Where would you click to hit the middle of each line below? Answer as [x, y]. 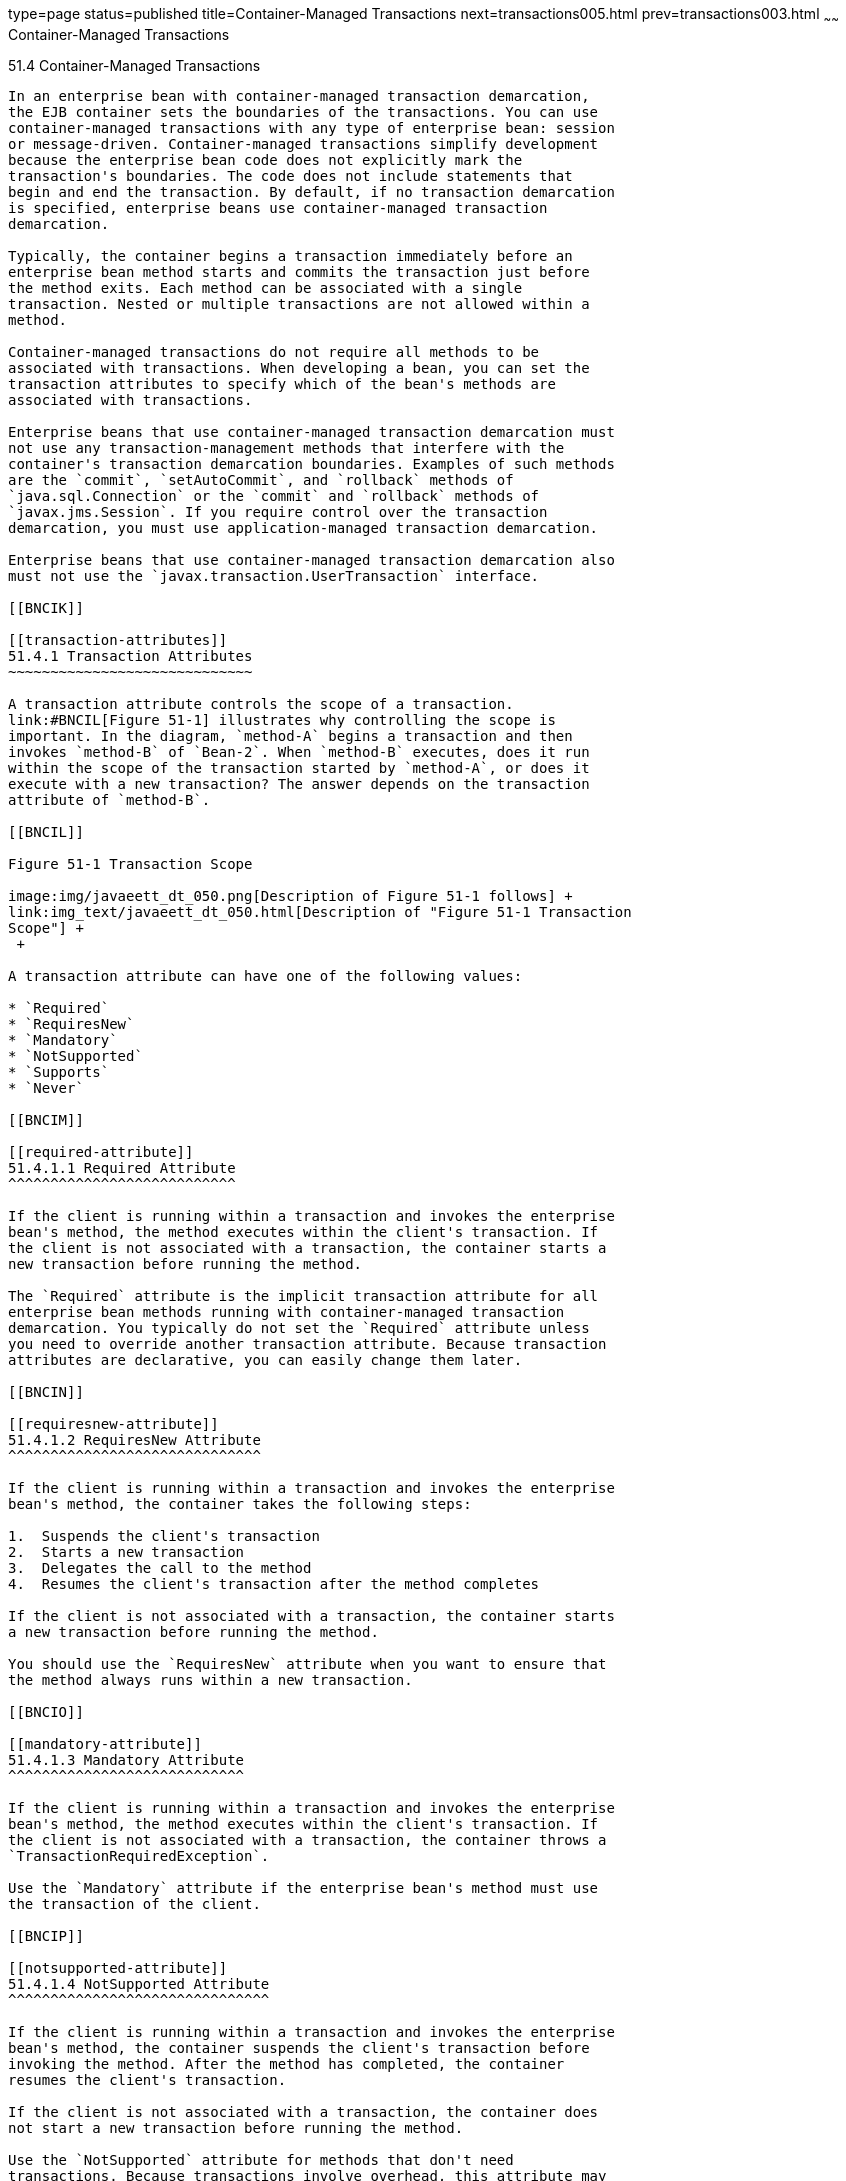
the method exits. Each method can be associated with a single [265, 287]
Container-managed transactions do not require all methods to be [274, 351]
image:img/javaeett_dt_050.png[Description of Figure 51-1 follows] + [290, 895]
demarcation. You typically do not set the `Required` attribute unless [299, 1327]
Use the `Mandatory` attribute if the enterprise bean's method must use [303, 1887]
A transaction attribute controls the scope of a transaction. [261, 703]
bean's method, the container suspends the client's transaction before [299, 2047]
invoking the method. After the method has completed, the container [286, 2063]
